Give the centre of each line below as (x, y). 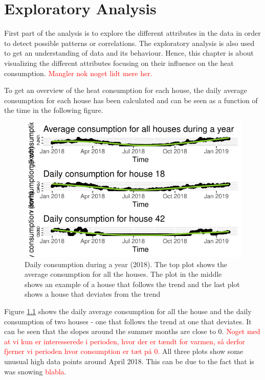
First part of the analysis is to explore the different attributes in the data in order (132, 33)
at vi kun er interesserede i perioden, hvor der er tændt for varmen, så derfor (125, 341)
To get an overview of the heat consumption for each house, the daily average (126, 90)
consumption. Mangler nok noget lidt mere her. (78, 73)
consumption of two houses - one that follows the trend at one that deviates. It (128, 321)
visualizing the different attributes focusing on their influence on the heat (119, 63)
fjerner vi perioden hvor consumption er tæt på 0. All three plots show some (124, 351)
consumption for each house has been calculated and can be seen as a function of (131, 100)
